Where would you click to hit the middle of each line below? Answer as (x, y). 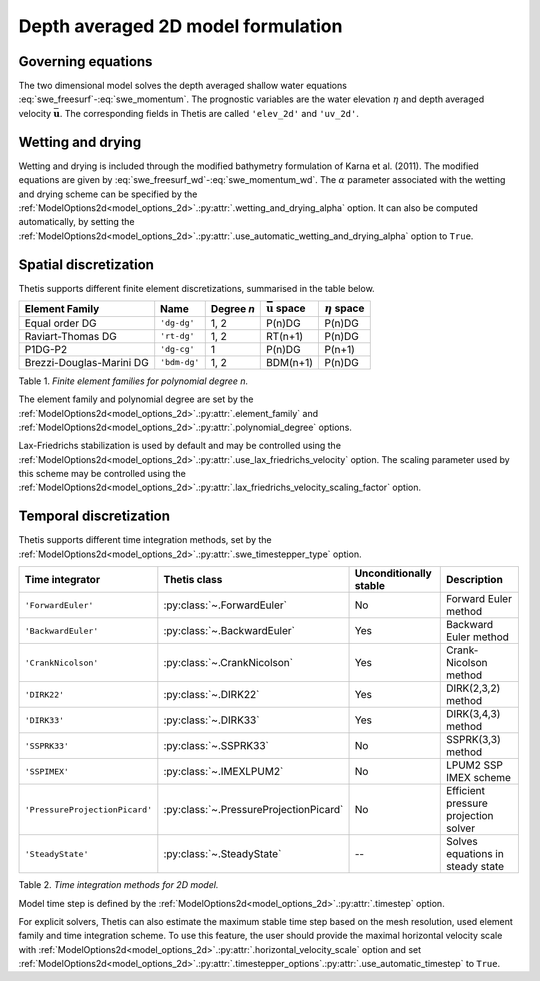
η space (344, 308)
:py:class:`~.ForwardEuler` (225, 605)
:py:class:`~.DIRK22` (211, 695)
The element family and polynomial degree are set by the (136, 399)
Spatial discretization (86, 264)
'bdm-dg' (180, 362)
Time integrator (62, 580)
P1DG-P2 (46, 349)
